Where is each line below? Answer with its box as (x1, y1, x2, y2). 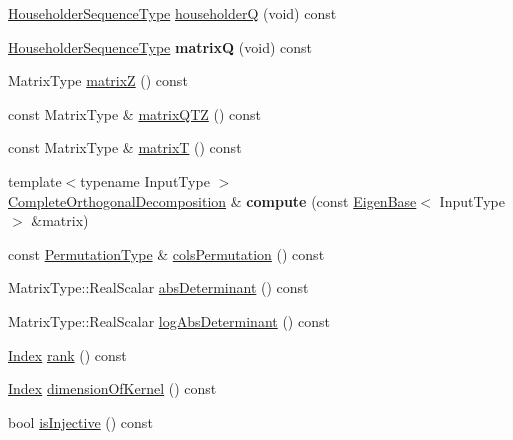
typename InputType (80, 170, 210, 191)
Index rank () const (8, 344, 127, 365)
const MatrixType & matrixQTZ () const (8, 103, 262, 124)
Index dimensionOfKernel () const (8, 378, 217, 399)
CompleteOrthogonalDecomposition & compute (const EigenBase (8, 190, 417, 211)
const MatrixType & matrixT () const (8, 137, 242, 158)
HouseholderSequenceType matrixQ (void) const (8, 36, 313, 57)
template (8, 170, 62, 191)
